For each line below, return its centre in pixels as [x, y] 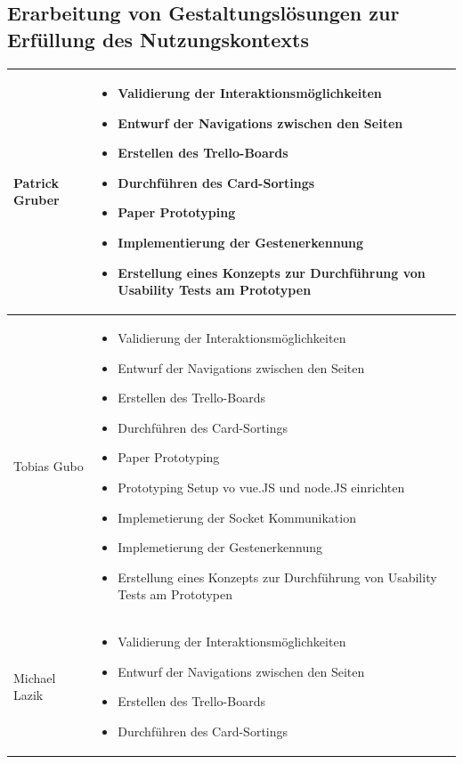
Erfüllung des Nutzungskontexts [158, 39]
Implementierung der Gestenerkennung [241, 243]
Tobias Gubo [49, 466]
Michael [35, 677]
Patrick [36, 182]
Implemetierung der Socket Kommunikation [237, 517]
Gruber [37, 200]
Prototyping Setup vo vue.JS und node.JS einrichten [261, 488]
